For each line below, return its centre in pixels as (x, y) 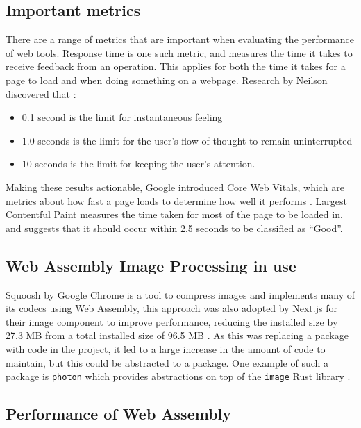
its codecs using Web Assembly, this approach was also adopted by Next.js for (171, 308)
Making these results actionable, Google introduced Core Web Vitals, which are (175, 187)
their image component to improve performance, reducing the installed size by (172, 321)
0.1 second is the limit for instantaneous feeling (122, 117)
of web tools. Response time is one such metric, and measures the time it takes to (179, 52)
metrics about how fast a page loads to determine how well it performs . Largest (176, 200)
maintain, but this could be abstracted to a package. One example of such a (167, 362)
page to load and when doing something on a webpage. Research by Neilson (167, 80)
